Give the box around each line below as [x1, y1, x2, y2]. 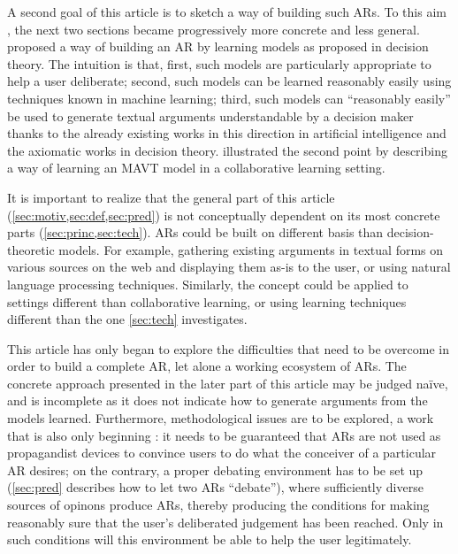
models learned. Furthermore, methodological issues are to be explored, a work [7, 409, 434, 427]
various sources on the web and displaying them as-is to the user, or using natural [7, 258, 451, 276]
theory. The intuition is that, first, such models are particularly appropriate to [7, 54, 431, 73]
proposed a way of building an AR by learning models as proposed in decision [7, 37, 429, 56]
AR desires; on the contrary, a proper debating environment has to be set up [7, 460, 424, 479]
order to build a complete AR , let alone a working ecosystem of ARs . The [7, 357, 407, 375]
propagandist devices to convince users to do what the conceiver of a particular [7, 443, 437, 462]
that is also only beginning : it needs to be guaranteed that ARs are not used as [7, 426, 441, 444]
